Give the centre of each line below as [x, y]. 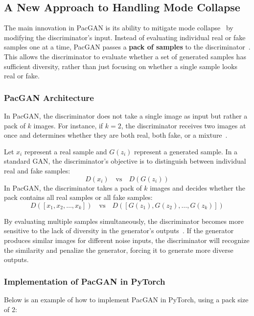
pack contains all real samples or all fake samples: [78, 197]
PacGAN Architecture [49, 97]
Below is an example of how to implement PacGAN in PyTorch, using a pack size [126, 299]
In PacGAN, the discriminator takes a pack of [73, 187]
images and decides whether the [197, 187]
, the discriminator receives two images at [184, 125]
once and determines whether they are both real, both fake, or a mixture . [116, 135]
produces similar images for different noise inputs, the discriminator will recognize [127, 240]
